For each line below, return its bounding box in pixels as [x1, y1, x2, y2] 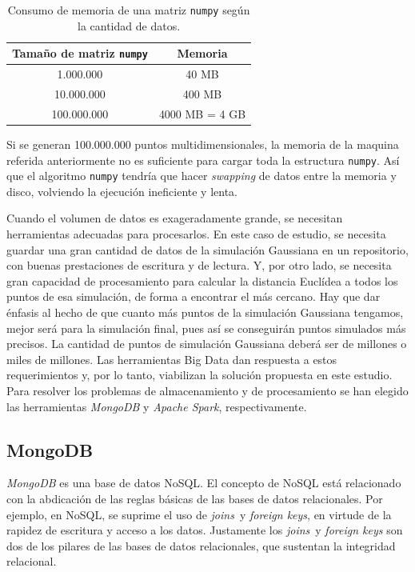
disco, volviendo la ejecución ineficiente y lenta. [6, 182, 238, 199]
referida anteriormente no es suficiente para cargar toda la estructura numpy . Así [6, 151, 400, 168]
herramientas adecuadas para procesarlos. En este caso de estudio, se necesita [6, 226, 386, 242]
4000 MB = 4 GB [158, 105, 246, 122]
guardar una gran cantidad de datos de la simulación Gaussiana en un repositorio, [6, 241, 409, 258]
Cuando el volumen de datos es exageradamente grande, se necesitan [6, 210, 343, 226]
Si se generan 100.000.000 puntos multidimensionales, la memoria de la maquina [6, 135, 399, 152]
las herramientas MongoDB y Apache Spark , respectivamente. [6, 398, 307, 414]
